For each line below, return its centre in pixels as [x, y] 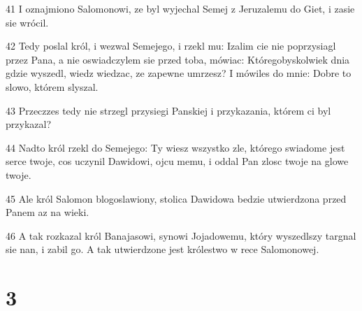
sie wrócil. [27, 22]
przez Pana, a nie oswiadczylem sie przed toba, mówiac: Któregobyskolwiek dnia [178, 59]
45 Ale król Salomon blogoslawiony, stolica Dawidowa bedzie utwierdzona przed [176, 198]
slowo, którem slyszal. [52, 86]
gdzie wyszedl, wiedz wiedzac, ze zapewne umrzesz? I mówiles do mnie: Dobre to [179, 73]
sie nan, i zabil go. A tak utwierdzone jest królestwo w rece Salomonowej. [162, 249]
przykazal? [28, 124]
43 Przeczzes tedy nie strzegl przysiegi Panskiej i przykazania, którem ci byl [168, 110]
